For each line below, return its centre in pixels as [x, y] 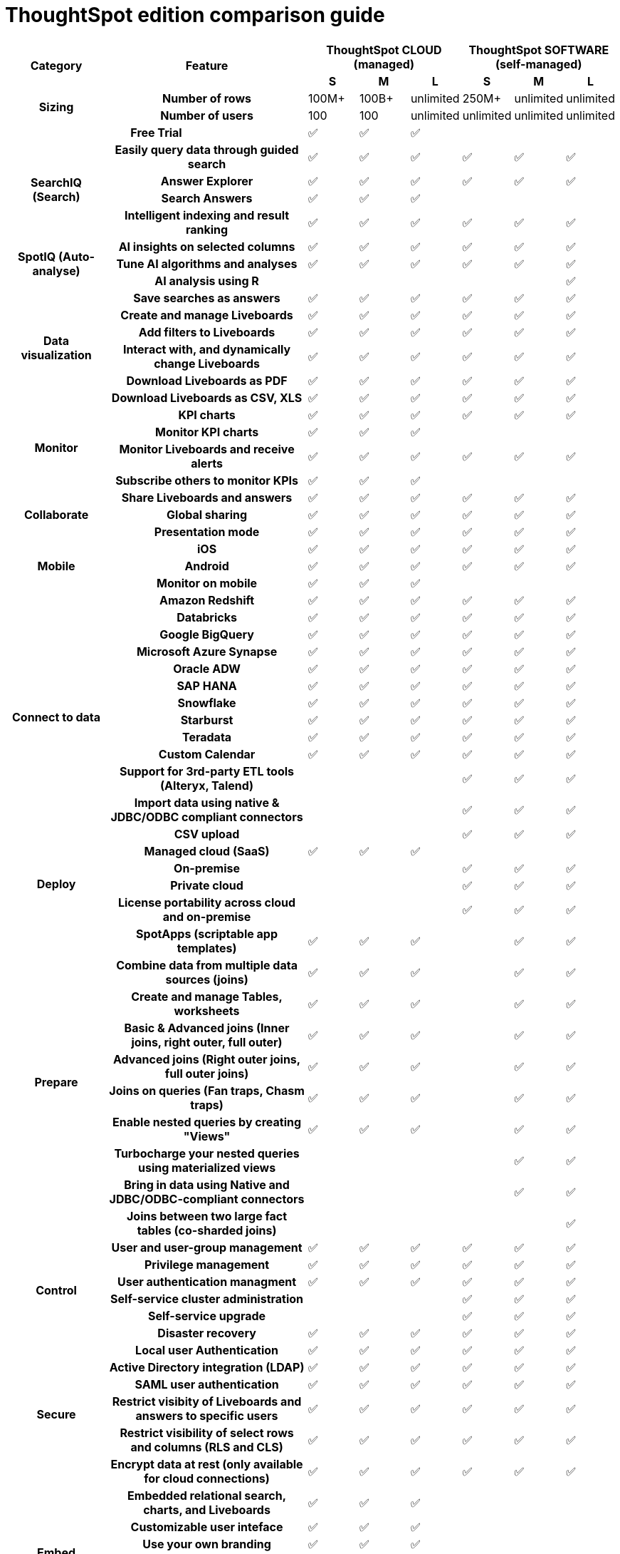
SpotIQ [37, 256]
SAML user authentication [207, 1384]
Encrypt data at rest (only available [207, 1464]
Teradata [207, 737]
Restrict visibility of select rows [207, 1432]
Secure [56, 1414]
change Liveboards [207, 363]
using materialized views [207, 1167]
